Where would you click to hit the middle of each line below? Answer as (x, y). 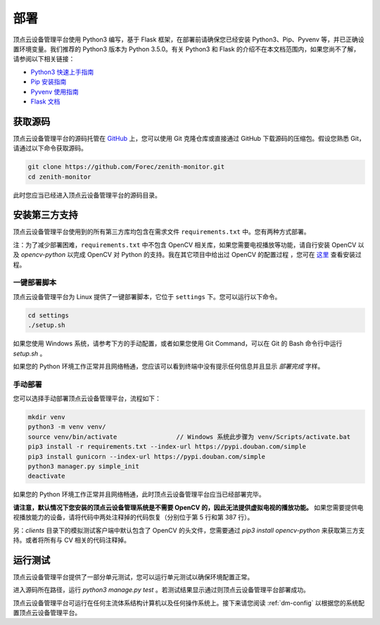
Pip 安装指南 (49, 82)
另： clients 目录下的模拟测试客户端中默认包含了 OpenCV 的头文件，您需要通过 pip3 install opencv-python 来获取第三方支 (189, 530)
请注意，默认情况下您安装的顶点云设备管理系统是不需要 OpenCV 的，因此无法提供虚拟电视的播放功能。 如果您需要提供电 (188, 507)
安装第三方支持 (45, 215)
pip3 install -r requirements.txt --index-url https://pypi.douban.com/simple (167, 447)
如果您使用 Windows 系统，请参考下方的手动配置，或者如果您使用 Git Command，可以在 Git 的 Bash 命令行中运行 (178, 343)
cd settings (49, 315)
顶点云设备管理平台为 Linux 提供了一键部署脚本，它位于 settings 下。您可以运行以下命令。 (147, 296)
